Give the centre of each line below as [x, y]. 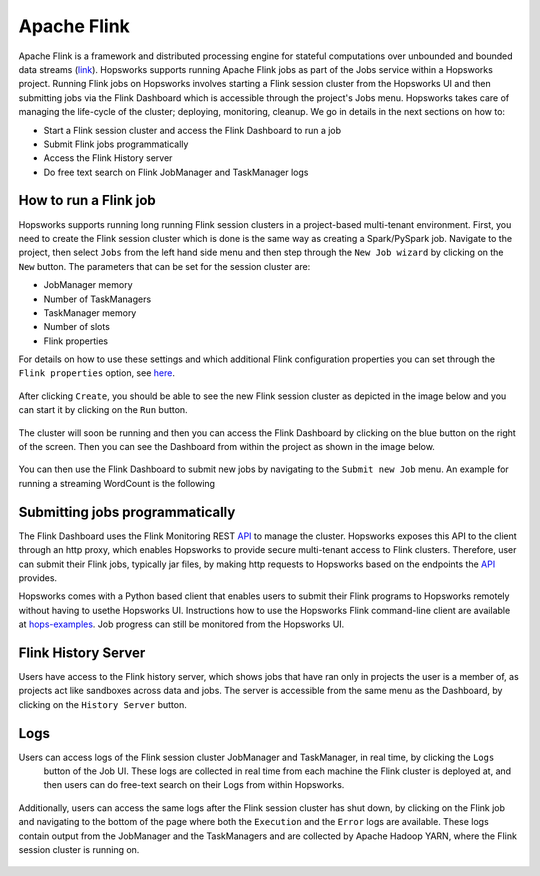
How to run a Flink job [87, 200]
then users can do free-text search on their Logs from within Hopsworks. [194, 785]
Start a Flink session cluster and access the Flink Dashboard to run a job [192, 130]
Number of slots [76, 327]
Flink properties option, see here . [96, 373]
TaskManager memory [90, 312]
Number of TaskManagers [97, 299]
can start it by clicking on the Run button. [103, 410]
